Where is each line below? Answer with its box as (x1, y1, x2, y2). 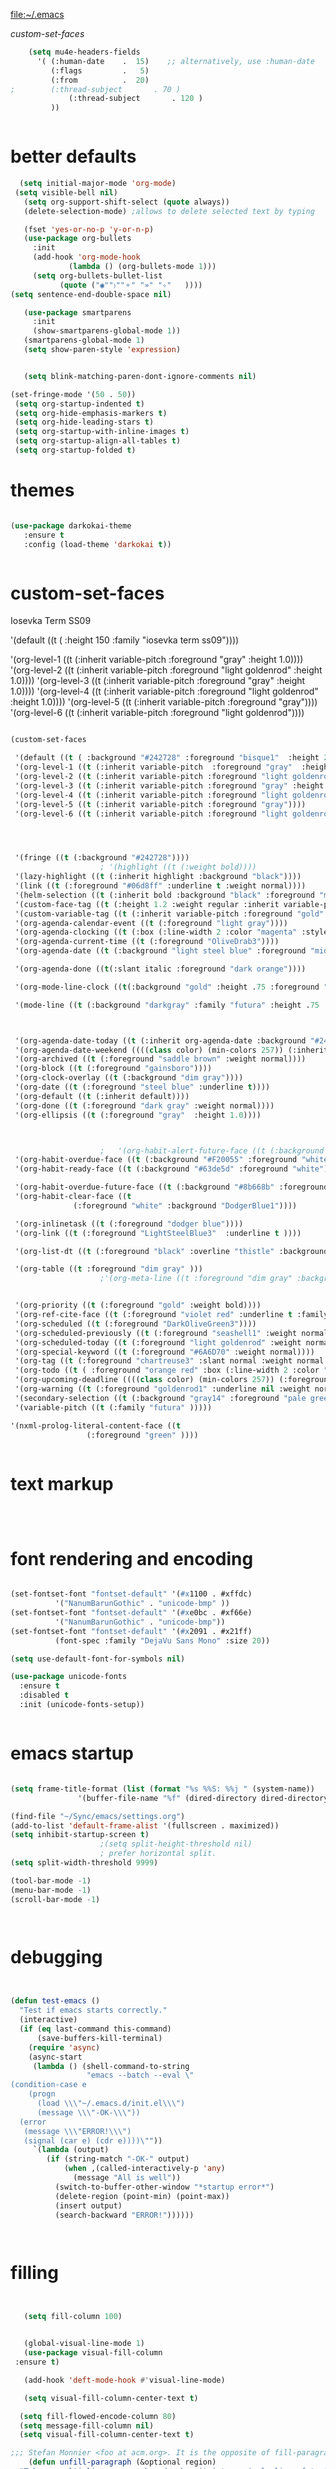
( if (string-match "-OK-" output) (46, 2154, 190, 2164)
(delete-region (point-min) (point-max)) (54, 2191, 230, 2201)
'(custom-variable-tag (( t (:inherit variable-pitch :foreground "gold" (14, 909, 325, 919)
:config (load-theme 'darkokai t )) (23, 539, 172, 549)
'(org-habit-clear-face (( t (14, 1192, 132, 1202)
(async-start (28, 2052, 83, 2062)
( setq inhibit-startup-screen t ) (10, 1830, 150, 1840)
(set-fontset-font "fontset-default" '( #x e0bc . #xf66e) (10, 1608, 253, 1618)
